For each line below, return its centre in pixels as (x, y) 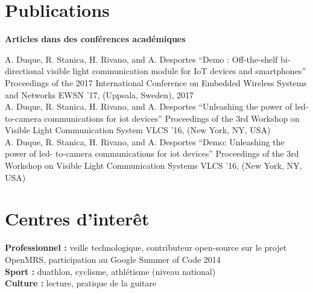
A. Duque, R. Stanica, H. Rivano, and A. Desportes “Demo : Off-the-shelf (141, 59)
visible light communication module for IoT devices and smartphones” (176, 71)
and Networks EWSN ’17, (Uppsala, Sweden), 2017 (100, 94)
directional (24, 71)
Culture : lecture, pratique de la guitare (81, 283)
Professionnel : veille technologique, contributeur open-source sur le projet (146, 247)
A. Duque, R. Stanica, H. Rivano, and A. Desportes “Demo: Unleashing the (145, 141)
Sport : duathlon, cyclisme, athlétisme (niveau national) (110, 271)
